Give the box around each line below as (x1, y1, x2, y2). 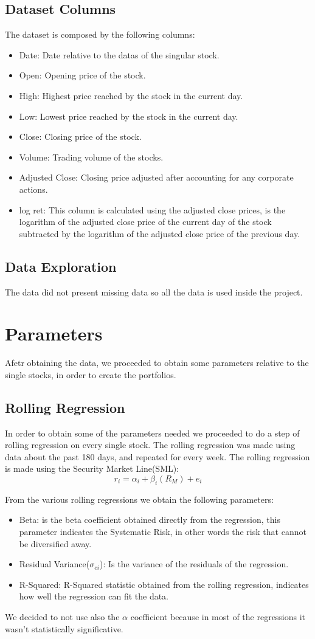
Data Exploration (5, 257, 117, 275)
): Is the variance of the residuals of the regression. (99, 558, 289, 570)
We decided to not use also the (5, 610, 120, 623)
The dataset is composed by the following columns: (5, 28, 195, 41)
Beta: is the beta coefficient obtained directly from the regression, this (19, 513, 280, 526)
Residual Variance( (19, 558, 90, 570)
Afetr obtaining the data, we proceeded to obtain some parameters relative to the (5, 356, 309, 369)
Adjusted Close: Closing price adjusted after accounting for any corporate (19, 171, 294, 184)
